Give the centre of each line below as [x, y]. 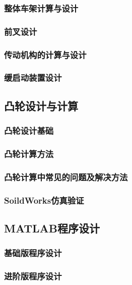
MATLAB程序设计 [52, 228]
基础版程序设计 [33, 253]
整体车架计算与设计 [41, 8]
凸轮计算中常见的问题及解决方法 [66, 177]
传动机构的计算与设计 [45, 54]
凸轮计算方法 [29, 153]
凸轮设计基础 [29, 131]
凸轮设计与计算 [41, 105]
